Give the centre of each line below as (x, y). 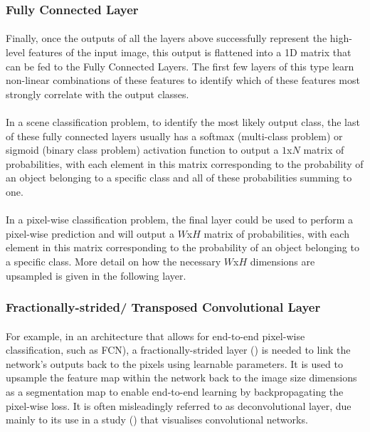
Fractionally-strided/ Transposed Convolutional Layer (163, 307)
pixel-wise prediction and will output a (90, 233)
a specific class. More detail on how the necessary (113, 261)
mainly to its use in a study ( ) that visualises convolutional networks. (157, 420)
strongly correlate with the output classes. (97, 94)
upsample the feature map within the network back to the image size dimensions (181, 378)
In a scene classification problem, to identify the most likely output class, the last (183, 122)
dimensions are (282, 261)
